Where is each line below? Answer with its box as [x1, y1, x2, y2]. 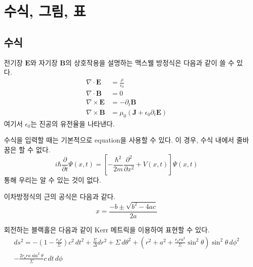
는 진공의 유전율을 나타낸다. [30, 118, 115, 128]
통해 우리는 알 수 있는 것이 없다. [4, 175, 101, 185]
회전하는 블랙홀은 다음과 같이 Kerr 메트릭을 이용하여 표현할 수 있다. [4, 225, 210, 234]
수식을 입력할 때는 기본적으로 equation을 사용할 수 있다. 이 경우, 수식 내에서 [4, 135, 234, 145]
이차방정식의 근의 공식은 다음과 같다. [4, 191, 116, 202]
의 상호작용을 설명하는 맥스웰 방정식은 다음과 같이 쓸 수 [65, 57, 234, 67]
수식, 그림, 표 [4, 1, 86, 21]
